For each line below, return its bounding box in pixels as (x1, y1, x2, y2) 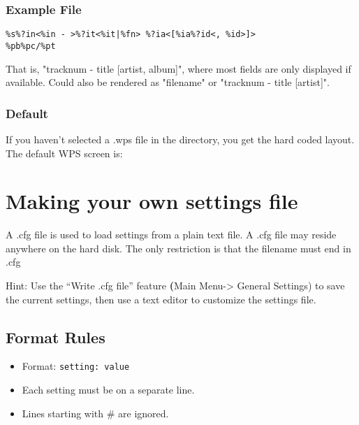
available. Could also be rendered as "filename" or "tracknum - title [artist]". (6, 75, 330, 89)
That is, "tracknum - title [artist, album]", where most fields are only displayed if (6, 61, 351, 75)
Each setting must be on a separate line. (22, 382, 195, 397)
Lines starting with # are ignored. (22, 405, 169, 420)
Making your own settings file (6, 187, 298, 215)
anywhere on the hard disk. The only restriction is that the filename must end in (6, 240, 351, 255)
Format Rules (6, 326, 105, 347)
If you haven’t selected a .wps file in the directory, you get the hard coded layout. (6, 131, 355, 146)
